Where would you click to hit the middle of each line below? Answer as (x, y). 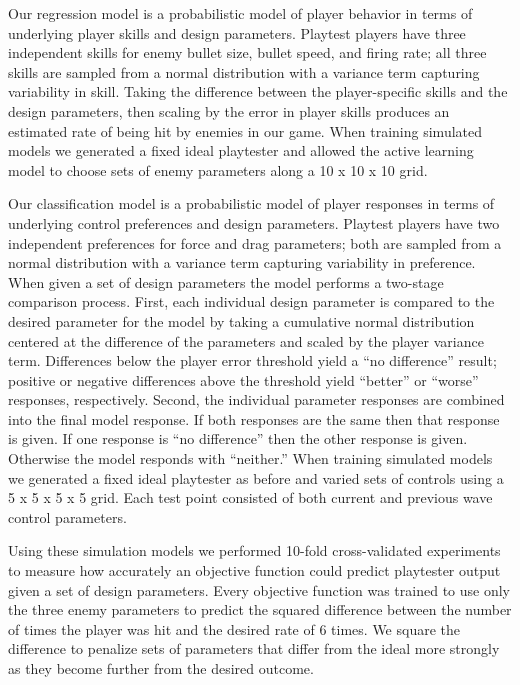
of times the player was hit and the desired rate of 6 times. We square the (234, 628)
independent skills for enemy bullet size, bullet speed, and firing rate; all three (247, 52)
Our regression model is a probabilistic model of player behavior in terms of (240, 13)
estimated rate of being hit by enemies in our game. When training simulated (245, 130)
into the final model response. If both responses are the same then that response (254, 418)
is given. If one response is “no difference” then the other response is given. (238, 438)
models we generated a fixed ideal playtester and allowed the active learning (241, 150)
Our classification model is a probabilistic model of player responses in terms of (251, 203)
